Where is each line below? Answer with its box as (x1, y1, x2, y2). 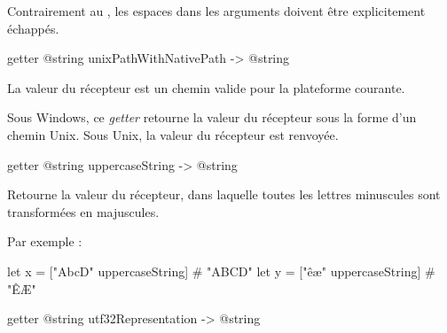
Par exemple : (7, 232, 82, 251)
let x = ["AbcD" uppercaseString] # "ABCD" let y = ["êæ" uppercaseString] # (7, 261, 435, 280)
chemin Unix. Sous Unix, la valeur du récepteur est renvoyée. (7, 125, 339, 143)
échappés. (7, 19, 59, 37)
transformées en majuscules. (7, 202, 160, 221)
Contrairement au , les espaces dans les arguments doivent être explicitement (7, 2, 426, 19)
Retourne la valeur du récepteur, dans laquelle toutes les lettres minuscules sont (7, 185, 441, 204)
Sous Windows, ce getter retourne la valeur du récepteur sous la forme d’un (7, 108, 417, 127)
